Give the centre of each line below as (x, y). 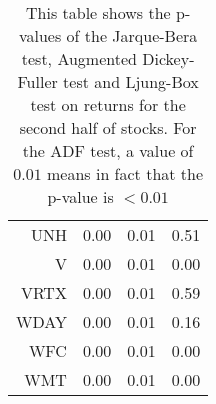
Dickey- (168, 58)
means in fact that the (125, 173)
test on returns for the (108, 104)
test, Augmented (79, 58)
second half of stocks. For (108, 127)
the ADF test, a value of (108, 150)
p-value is (80, 196)
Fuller (37, 81)
